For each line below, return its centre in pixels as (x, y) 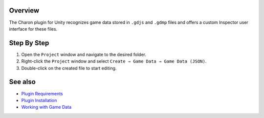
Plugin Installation (39, 100)
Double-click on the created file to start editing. (69, 68)
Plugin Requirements (42, 93)
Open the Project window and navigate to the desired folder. (84, 54)
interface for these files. (33, 29)
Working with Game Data (46, 107)
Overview (24, 10)
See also (22, 82)
